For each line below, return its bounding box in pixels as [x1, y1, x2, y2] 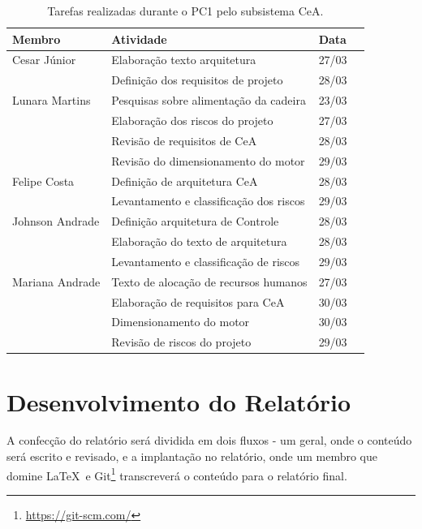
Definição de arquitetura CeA [111, 172, 258, 189]
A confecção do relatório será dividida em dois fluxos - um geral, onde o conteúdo [6, 432, 412, 449]
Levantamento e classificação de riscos [111, 252, 300, 269]
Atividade [111, 30, 167, 47]
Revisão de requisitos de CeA [111, 131, 257, 148]
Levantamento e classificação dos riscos [111, 192, 305, 209]
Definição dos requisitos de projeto [111, 71, 283, 88]
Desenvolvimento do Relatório [6, 385, 351, 418]
